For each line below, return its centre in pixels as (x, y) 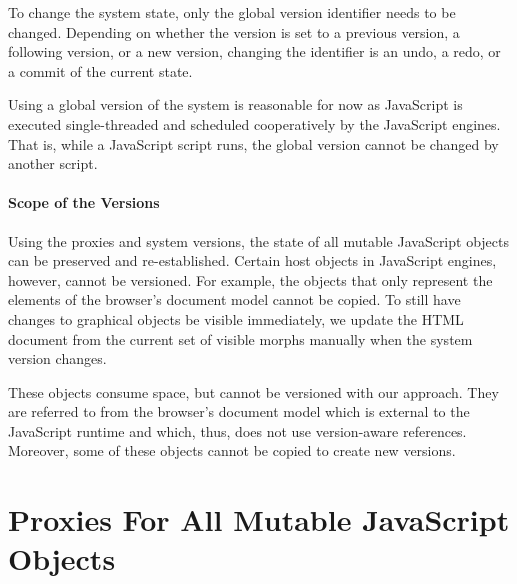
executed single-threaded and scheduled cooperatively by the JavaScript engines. (254, 123)
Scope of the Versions (84, 202)
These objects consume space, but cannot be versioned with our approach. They (253, 391)
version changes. (57, 358)
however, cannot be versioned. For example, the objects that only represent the (250, 279)
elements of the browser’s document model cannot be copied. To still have (234, 299)
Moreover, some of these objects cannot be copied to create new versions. (232, 450)
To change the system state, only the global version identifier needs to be (232, 12)
